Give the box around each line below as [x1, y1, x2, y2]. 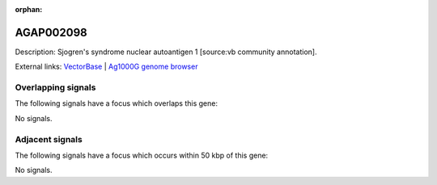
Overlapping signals [15, 82, 96, 93]
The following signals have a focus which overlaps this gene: [15, 99, 218, 108]
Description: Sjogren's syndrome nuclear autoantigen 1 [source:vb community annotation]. [15, 47, 317, 57]
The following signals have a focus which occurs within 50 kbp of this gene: [15, 150, 269, 160]
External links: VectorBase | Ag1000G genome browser [15, 61, 198, 72]
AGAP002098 [15, 25, 88, 40]
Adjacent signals [15, 133, 83, 145]
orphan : [15, 5, 43, 14]
